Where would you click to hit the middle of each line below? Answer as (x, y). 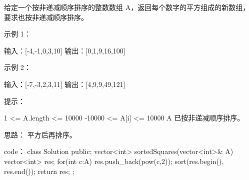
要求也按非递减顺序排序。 (46, 17)
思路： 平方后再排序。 (40, 134)
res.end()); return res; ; (39, 171)
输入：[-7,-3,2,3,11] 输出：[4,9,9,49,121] (65, 84)
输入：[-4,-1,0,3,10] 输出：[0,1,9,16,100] (65, 50)
